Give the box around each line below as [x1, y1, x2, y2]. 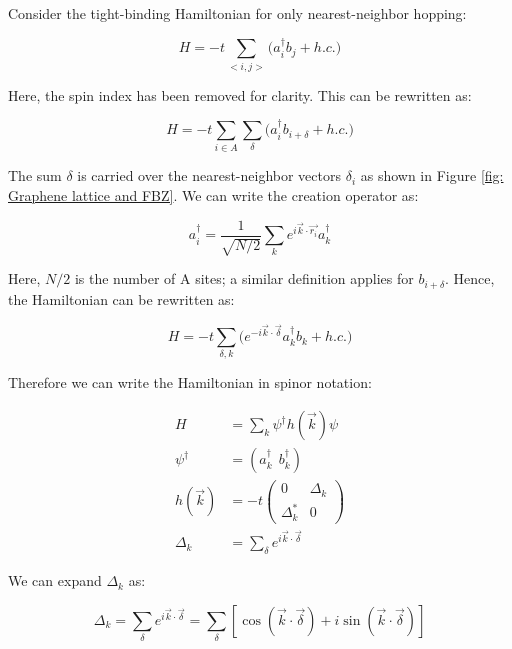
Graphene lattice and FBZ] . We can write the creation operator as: [8, 185, 419, 206]
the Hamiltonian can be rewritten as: [8, 288, 235, 309]
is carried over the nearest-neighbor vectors [77, 165, 342, 186]
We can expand [8, 570, 102, 591]
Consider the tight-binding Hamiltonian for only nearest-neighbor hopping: [8, 3, 467, 23]
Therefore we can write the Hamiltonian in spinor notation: [8, 372, 372, 393]
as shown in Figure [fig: [360, 165, 504, 186]
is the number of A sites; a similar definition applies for [74, 268, 414, 289]
